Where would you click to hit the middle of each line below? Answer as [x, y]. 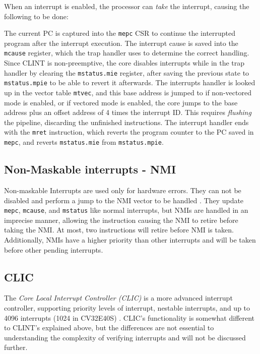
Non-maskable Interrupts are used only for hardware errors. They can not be [123, 190]
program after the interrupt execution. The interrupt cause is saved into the [121, 43]
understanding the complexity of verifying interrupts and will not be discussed [125, 337]
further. [16, 347]
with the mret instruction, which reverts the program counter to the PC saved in [129, 132]
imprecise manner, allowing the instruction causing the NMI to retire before [121, 220]
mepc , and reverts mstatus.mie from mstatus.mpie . [84, 142]
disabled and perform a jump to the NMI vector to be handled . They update [124, 200]
